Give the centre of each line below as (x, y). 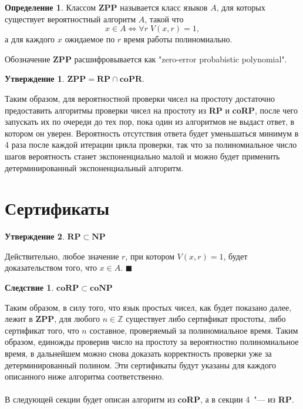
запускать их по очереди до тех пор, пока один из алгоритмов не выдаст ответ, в (150, 122)
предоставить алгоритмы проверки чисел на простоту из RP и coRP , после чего (151, 110)
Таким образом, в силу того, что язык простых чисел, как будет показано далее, (148, 307)
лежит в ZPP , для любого (53, 319)
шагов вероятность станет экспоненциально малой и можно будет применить (142, 156)
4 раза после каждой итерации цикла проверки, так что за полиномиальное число (151, 144)
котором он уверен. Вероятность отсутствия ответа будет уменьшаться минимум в (152, 133)
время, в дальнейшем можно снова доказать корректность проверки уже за (138, 353)
